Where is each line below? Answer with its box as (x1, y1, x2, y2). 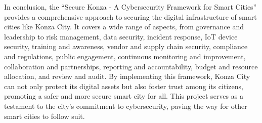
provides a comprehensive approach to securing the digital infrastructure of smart (4, 11, 257, 22)
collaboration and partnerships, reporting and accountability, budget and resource (4, 61, 258, 71)
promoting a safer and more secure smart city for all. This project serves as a (4, 91, 243, 101)
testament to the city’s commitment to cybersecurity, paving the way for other (4, 100, 247, 111)
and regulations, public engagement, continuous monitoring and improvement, (4, 51, 246, 61)
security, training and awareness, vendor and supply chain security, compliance (4, 41, 248, 52)
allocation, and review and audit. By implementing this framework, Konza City (4, 71, 250, 81)
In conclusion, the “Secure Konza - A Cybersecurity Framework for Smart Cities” (4, 2, 257, 12)
